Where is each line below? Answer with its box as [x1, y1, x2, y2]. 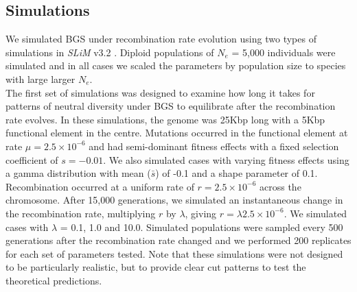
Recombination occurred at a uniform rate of [5, 179, 194, 193]
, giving [185, 206, 217, 220]
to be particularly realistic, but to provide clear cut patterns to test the [5, 260, 306, 274]
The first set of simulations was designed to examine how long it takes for [5, 85, 315, 99]
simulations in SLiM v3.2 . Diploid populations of [5, 45, 214, 59]
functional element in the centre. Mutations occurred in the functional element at [5, 125, 348, 140]
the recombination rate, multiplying [5, 206, 156, 220]
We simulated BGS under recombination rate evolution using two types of [5, 32, 316, 46]
